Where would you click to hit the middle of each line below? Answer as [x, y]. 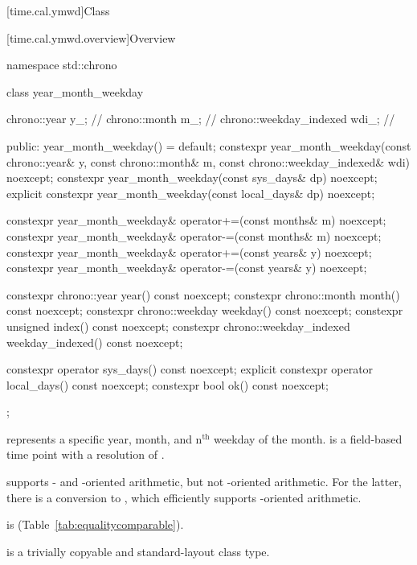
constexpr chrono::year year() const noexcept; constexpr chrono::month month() [203, 294]
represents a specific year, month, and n [104, 438]
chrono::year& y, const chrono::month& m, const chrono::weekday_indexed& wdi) [208, 161]
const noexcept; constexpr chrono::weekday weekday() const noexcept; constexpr [205, 310]
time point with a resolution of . [86, 454]
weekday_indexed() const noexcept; [95, 342]
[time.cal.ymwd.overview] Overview [91, 37]
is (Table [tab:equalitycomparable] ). [95, 524]
